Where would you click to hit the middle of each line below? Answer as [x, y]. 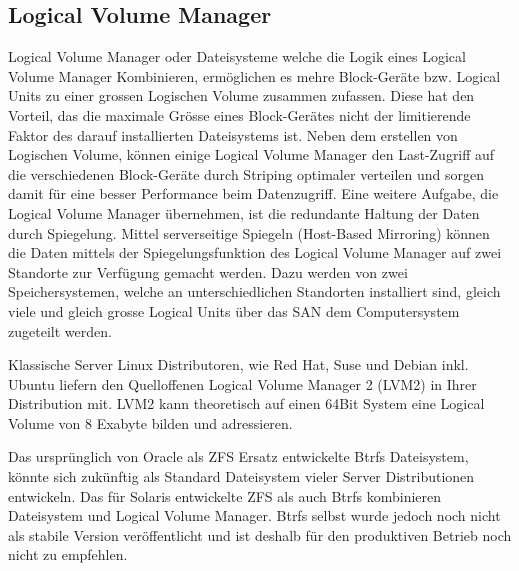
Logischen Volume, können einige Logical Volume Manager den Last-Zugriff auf [251, 154]
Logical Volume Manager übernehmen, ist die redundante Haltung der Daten [244, 212]
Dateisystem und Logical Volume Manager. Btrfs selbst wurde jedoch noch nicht [254, 515]
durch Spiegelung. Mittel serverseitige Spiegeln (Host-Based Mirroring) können [249, 232]
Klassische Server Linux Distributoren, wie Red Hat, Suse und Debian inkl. [238, 364]
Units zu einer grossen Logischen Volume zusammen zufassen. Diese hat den [241, 95]
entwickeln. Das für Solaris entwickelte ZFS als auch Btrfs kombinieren [225, 495]
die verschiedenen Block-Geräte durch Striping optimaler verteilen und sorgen [246, 173]
